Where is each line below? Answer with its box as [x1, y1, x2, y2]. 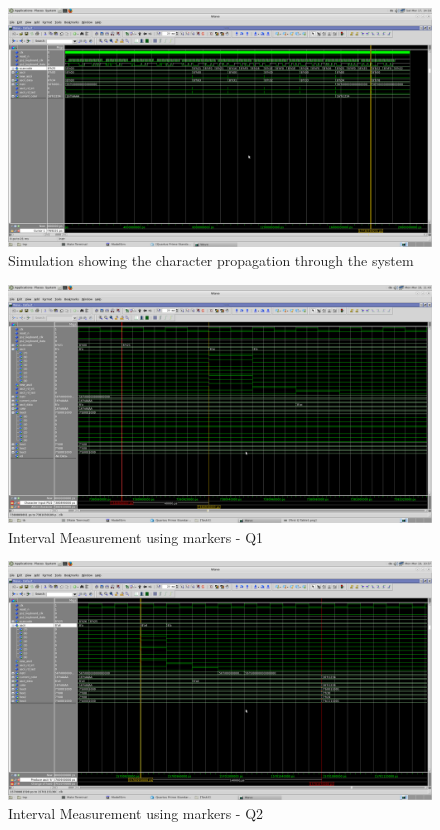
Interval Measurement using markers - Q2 [8, 803, 264, 824]
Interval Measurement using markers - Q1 [8, 526, 264, 547]
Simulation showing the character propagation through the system [8, 250, 414, 271]
